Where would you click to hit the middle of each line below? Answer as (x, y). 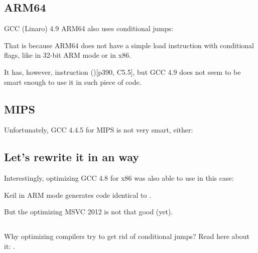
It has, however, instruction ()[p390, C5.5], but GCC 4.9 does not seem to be (122, 72)
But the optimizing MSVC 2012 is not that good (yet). (89, 212)
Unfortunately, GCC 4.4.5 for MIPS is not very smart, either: (99, 130)
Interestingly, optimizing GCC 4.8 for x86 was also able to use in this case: (119, 178)
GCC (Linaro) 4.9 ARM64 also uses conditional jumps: (89, 28)
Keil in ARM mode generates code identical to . (78, 195)
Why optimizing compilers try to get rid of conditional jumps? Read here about (127, 236)
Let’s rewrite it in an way (72, 157)
